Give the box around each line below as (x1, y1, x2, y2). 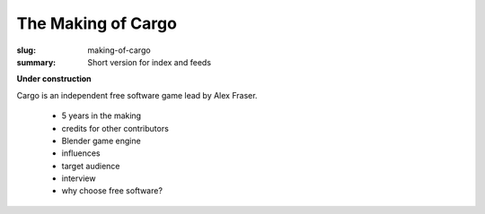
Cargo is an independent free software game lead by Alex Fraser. (16, 90, 258, 100)
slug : (16, 45, 36, 56)
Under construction (16, 73, 92, 84)
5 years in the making (61, 110, 142, 121)
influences (61, 148, 101, 158)
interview (61, 173, 96, 184)
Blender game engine (61, 135, 141, 146)
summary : (16, 56, 57, 67)
